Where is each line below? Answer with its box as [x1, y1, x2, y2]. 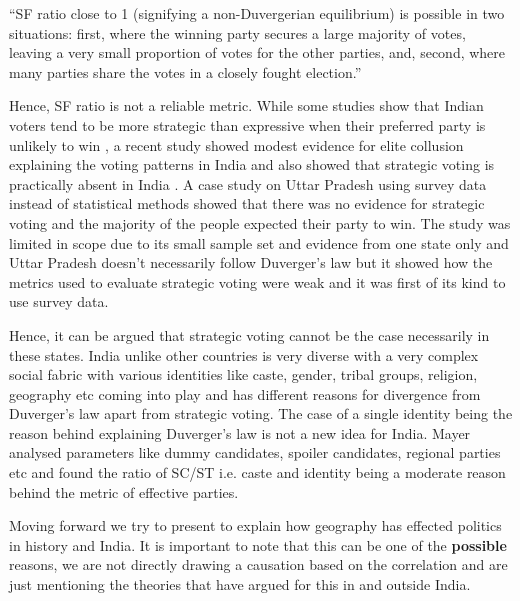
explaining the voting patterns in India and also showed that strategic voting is [9, 154, 495, 175]
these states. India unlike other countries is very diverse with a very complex [9, 344, 479, 365]
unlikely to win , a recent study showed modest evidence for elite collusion [9, 134, 464, 155]
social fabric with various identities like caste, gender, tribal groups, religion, [9, 364, 478, 385]
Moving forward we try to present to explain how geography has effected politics [9, 515, 502, 536]
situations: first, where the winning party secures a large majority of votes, [9, 22, 466, 43]
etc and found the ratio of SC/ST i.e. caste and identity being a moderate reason [9, 462, 506, 483]
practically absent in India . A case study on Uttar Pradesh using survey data [9, 173, 487, 194]
